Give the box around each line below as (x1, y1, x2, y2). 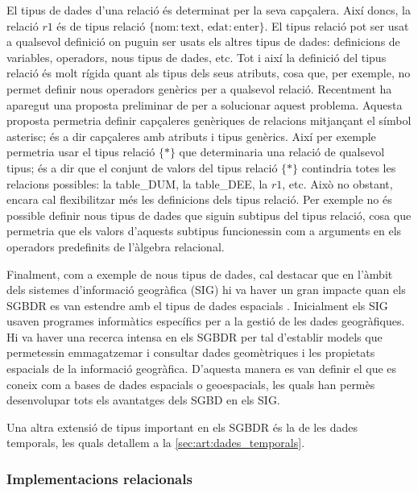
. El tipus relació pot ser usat (264, 17, 409, 34)
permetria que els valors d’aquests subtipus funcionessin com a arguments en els (6, 222, 402, 239)
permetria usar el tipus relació (6, 143, 155, 160)
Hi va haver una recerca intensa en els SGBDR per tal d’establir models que (6, 328, 383, 345)
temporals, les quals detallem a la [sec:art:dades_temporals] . (6, 434, 305, 451)
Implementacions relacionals (6, 468, 192, 488)
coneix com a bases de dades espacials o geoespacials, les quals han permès (6, 375, 375, 392)
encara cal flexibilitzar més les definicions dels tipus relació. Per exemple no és (6, 191, 392, 208)
